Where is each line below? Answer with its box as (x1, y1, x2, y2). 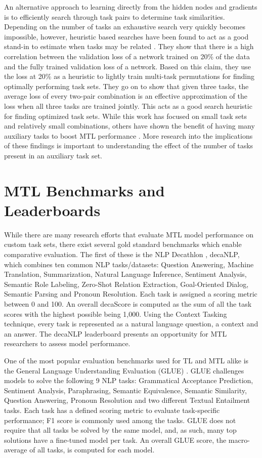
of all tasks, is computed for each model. (29, 444, 155, 455)
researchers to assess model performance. (4, 338, 130, 349)
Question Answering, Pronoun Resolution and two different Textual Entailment (4, 395, 250, 405)
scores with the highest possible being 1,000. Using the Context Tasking (4, 308, 227, 319)
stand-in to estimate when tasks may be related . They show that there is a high (4, 41, 254, 52)
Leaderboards (4, 199, 101, 220)
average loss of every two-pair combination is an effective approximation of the (4, 91, 248, 101)
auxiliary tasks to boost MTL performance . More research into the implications (4, 130, 253, 141)
